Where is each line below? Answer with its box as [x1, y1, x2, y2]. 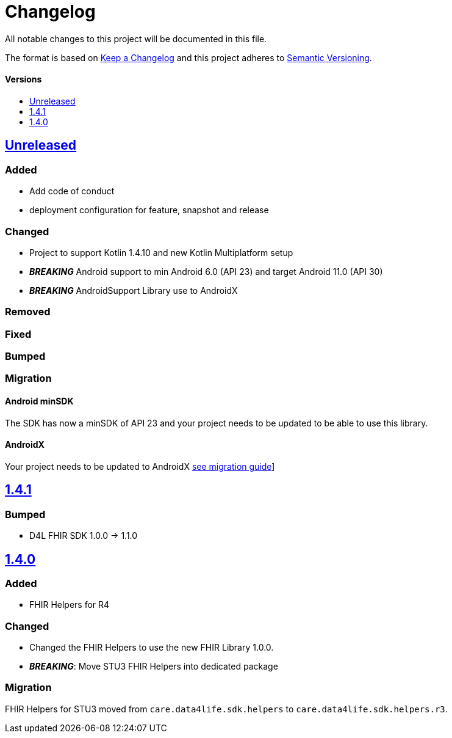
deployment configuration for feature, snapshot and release [29, 205, 269, 216]
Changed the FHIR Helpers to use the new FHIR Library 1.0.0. [29, 642, 274, 653]
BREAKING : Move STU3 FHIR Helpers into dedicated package [29, 661, 278, 672]
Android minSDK [5, 396, 74, 407]
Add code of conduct [29, 186, 115, 197]
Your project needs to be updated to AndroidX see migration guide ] [5, 461, 275, 472]
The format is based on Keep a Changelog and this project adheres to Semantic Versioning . [5, 52, 372, 63]
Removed [5, 305, 51, 318]
